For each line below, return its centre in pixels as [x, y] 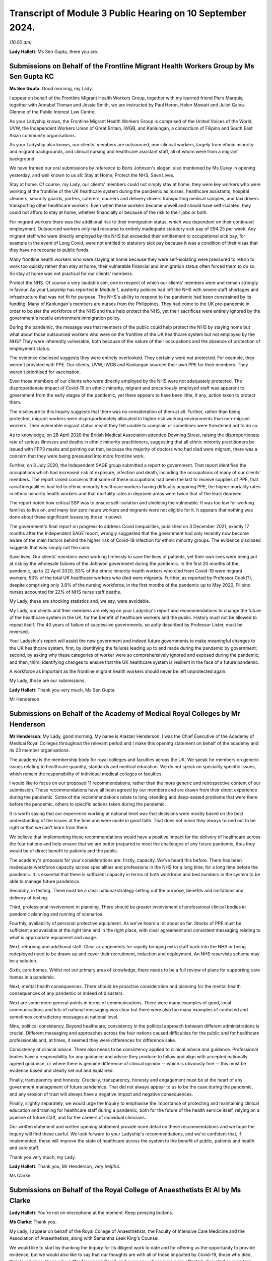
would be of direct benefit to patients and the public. [64, 851]
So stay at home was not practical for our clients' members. [71, 273]
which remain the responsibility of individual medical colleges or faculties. [86, 774]
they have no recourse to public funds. [50, 250]
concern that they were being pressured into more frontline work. [77, 456]
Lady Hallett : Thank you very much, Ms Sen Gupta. [62, 690]
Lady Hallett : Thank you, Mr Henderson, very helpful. [65, 1166]
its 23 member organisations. [40, 750]
